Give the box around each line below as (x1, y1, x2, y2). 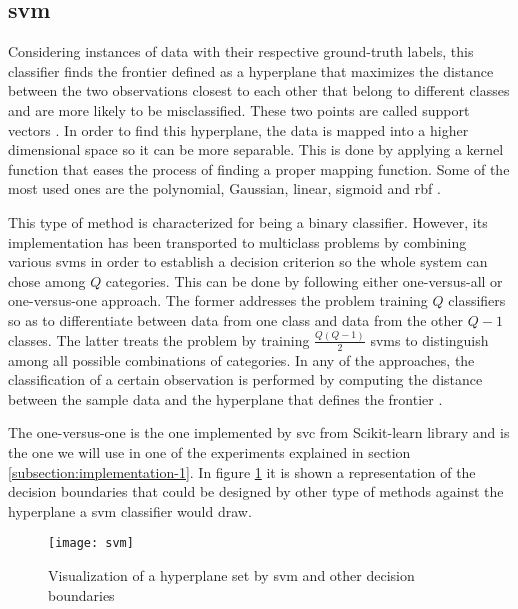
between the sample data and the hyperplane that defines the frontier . (8, 388, 443, 409)
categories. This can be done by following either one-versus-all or (105, 270, 503, 291)
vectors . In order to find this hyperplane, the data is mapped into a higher (8, 119, 469, 140)
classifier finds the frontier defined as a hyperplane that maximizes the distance (8, 60, 494, 81)
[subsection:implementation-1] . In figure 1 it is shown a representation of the (8, 461, 476, 482)
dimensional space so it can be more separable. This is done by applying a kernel (8, 139, 504, 160)
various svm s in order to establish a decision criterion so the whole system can (8, 251, 488, 272)
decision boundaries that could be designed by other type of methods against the (8, 481, 504, 502)
